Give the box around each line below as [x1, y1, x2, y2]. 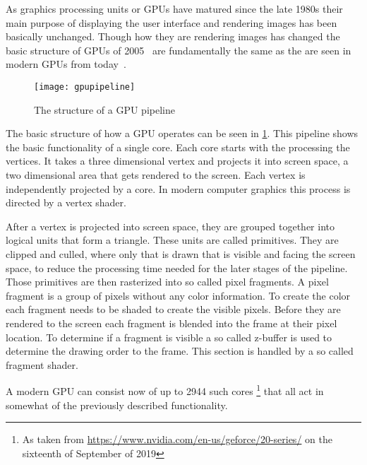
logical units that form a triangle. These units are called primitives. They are [6, 232, 339, 247]
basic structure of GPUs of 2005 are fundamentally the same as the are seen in [6, 42, 351, 57]
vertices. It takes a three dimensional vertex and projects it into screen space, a [6, 153, 349, 168]
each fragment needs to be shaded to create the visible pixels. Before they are [6, 302, 341, 317]
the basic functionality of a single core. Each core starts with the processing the [6, 139, 350, 154]
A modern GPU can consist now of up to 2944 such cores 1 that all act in [6, 382, 324, 398]
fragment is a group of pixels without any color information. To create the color [6, 288, 351, 302]
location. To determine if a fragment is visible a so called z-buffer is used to [6, 329, 332, 344]
